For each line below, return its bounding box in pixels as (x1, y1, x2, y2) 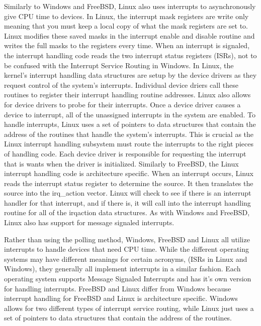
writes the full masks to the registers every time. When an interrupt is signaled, (4, 40, 250, 51)
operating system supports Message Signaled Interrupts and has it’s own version (4, 273, 251, 284)
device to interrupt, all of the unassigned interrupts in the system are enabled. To (4, 109, 255, 119)
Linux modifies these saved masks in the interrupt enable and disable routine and (4, 30, 255, 41)
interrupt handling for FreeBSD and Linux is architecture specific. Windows (4, 293, 238, 303)
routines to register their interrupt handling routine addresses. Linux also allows (4, 89, 251, 100)
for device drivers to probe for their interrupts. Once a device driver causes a (4, 99, 241, 109)
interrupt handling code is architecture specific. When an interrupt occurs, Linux (4, 168, 253, 179)
